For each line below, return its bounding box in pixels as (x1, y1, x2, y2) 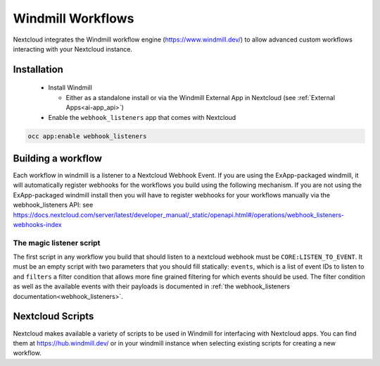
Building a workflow (13, 152, 102, 164)
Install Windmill (48, 83, 93, 92)
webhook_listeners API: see (13, 201, 94, 209)
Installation (13, 63, 63, 75)
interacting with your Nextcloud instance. (13, 44, 133, 53)
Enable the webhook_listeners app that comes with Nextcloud (48, 113, 236, 121)
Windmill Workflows (13, 11, 134, 26)
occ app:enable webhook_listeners (27, 132, 147, 140)
